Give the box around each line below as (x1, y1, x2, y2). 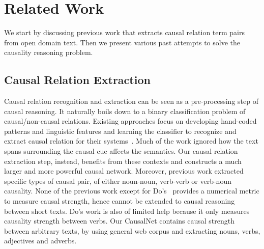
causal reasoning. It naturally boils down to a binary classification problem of (4, 105, 246, 116)
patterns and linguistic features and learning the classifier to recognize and (4, 125, 237, 136)
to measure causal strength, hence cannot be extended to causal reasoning (4, 196, 235, 206)
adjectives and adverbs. (4, 235, 77, 246)
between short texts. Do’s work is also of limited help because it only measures (4, 205, 250, 216)
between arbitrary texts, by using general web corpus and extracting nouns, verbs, (4, 225, 260, 236)
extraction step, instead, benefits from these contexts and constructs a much (4, 155, 242, 166)
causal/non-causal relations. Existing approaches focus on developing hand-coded (4, 116, 257, 126)
